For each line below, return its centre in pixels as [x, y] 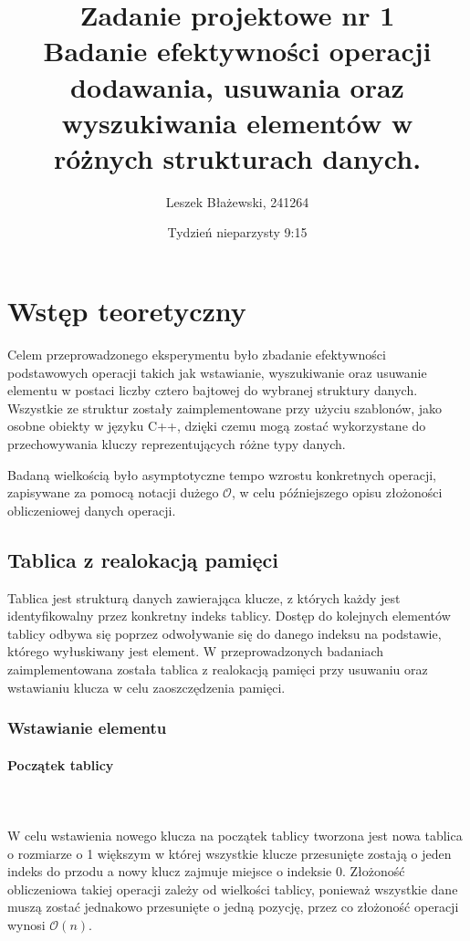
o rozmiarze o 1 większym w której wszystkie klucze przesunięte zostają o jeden [230, 853]
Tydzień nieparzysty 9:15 [237, 232]
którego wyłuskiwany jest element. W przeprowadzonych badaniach [196, 651]
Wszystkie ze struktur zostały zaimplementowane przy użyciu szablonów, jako [225, 408]
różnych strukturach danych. [237, 157]
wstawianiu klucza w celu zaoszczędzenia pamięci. [146, 687]
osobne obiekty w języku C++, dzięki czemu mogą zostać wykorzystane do [217, 426]
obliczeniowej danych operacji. [92, 510]
